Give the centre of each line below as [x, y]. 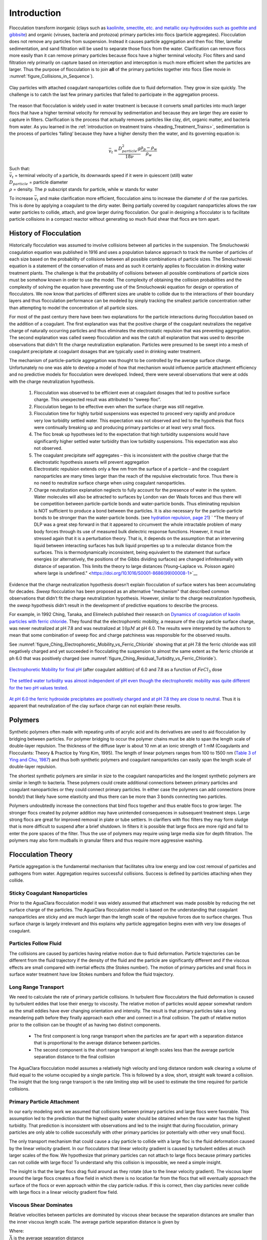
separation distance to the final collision [74, 1057]
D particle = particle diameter [39, 183]
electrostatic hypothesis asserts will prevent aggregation [91, 462]
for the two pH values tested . [39, 687]
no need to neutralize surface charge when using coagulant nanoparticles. [110, 483]
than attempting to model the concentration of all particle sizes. [74, 308]
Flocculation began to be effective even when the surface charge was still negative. [119, 406]
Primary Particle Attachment [44, 1102]
